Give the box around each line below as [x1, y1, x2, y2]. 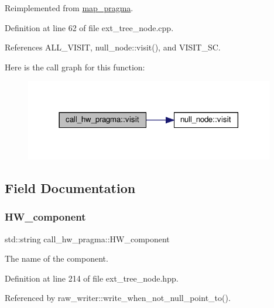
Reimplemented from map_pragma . [5, 2, 133, 13]
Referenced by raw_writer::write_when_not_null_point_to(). [5, 292, 231, 304]
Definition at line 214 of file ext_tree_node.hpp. [5, 272, 179, 284]
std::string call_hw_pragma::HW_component [5, 232, 170, 245]
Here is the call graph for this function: [5, 60, 145, 73]
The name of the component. [5, 252, 108, 265]
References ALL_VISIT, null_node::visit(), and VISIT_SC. [5, 41, 221, 53]
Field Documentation [5, 179, 136, 197]
